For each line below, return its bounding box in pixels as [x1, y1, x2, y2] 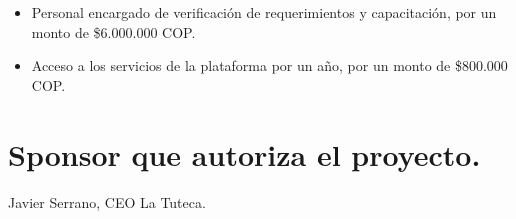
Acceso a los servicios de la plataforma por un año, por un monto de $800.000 [31, 55, 508, 76]
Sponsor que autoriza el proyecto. [8, 133, 481, 174]
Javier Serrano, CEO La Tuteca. [8, 191, 206, 212]
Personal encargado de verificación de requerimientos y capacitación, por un [31, 2, 497, 22]
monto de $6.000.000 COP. [31, 21, 196, 42]
